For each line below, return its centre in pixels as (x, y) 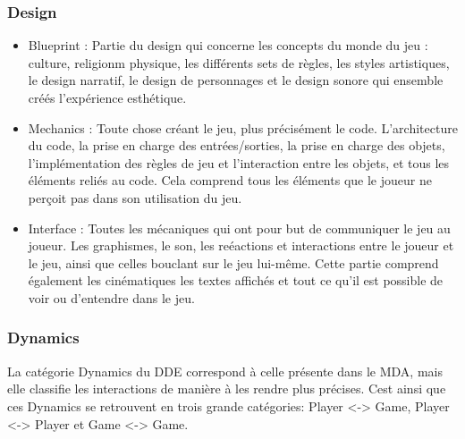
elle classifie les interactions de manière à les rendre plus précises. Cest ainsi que (227, 388)
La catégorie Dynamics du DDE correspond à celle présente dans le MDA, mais (225, 371)
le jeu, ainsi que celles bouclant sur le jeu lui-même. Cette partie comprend (233, 262)
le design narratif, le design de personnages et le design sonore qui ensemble (236, 80)
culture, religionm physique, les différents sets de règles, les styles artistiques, (239, 62)
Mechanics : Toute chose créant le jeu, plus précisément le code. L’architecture (243, 127)
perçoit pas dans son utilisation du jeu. (135, 197)
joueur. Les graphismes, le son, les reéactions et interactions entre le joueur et (241, 245)
